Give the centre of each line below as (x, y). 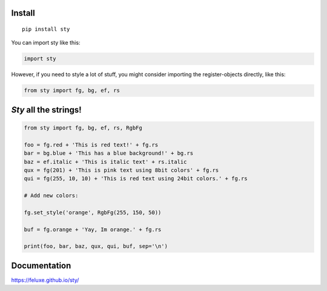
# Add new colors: (51, 196)
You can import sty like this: (46, 43)
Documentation (41, 265)
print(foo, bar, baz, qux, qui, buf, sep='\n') (96, 246)
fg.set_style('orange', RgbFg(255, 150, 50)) (93, 212)
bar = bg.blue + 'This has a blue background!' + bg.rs (109, 153)
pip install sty (46, 29)
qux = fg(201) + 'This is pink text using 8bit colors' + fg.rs (121, 170)
